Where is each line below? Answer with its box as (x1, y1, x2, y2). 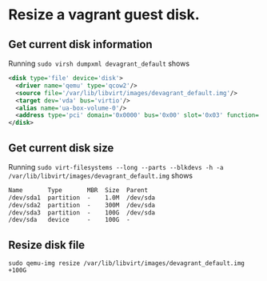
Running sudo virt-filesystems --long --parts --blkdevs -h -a (8, 162, 224, 171)
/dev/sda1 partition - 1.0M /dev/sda (8, 194, 156, 202)
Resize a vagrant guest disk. (8, 6, 200, 24)
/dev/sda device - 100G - (8, 216, 130, 224)
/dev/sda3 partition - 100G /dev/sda (8, 208, 156, 217)
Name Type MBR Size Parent (8, 186, 149, 194)
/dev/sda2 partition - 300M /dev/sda (8, 201, 156, 209)
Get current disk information (8, 38, 153, 51)
